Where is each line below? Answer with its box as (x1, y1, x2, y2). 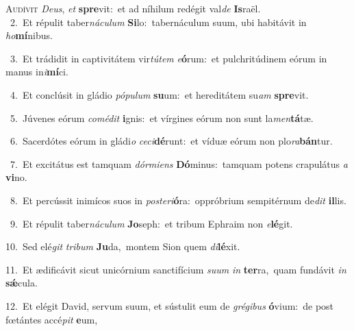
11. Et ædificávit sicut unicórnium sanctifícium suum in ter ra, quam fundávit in (5, 262, 346, 276)
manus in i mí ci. (5, 64, 68, 79)
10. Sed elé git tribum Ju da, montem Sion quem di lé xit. (5, 239, 240, 254)
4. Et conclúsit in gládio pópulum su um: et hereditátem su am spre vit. (10, 87, 309, 101)
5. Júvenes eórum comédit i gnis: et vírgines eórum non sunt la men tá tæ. (10, 110, 314, 125)
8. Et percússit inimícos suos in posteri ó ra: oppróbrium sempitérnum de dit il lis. (10, 193, 346, 207)
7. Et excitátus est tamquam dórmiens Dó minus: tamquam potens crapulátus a (10, 156, 348, 171)
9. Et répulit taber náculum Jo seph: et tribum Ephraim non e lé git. (10, 216, 293, 230)
